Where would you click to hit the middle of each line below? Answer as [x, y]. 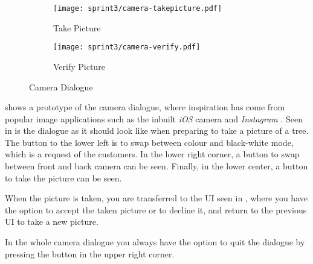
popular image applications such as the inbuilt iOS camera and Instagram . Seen [154, 118]
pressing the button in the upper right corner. [90, 253]
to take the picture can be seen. [63, 178]
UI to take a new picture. [52, 222]
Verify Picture [79, 66]
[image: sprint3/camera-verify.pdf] [127, 47]
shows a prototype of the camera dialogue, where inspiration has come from [145, 107]
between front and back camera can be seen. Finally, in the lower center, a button [156, 166]
